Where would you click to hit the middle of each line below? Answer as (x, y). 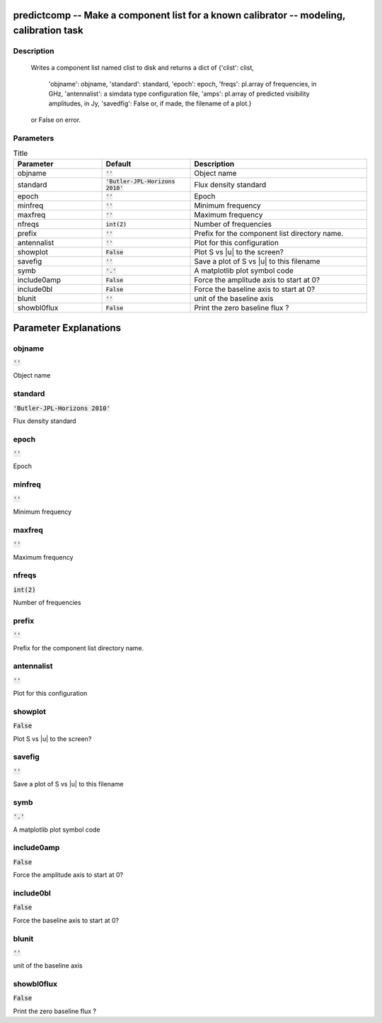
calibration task (48, 31)
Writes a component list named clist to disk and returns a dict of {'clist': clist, (143, 68)
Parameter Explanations (67, 328)
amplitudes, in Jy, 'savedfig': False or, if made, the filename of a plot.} (150, 103)
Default (118, 164)
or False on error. (56, 120)
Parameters (34, 138)
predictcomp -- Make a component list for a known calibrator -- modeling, (179, 15)
